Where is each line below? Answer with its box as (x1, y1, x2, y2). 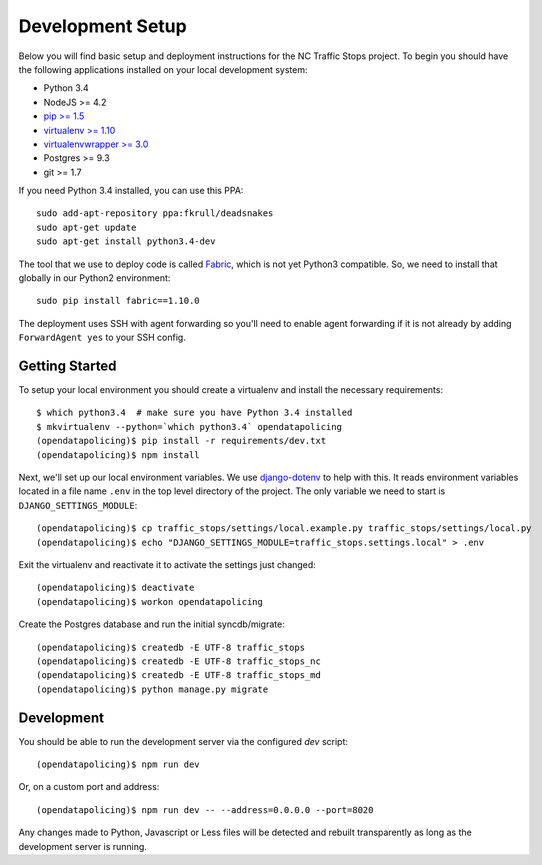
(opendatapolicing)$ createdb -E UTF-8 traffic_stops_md (36, 670, 322, 681)
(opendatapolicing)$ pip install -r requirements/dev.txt (36, 435, 327, 447)
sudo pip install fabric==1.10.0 (36, 295, 200, 307)
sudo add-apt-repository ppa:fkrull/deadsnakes (36, 208, 274, 219)
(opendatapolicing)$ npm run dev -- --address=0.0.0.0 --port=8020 (36, 804, 374, 815)
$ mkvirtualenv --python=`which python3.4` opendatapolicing (36, 421, 342, 432)
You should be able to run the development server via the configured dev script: (18, 735, 349, 747)
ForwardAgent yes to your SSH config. (18, 331, 187, 344)
